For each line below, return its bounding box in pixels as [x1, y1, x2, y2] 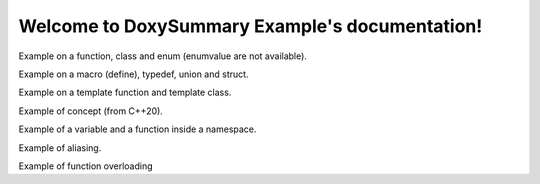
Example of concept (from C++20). [18, 105, 164, 117]
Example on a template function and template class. [18, 86, 232, 99]
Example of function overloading [18, 160, 154, 172]
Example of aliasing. [18, 141, 102, 154]
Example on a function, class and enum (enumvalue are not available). [18, 50, 307, 62]
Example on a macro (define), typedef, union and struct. [18, 68, 249, 80]
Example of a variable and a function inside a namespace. [18, 123, 257, 135]
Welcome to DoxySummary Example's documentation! [18, 15, 483, 37]
